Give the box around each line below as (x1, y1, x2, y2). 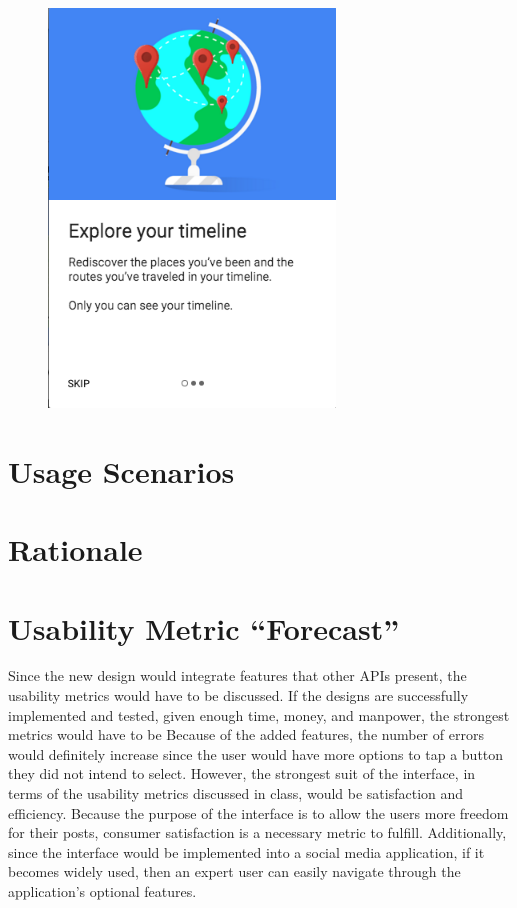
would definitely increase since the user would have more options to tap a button (8, 743, 504, 764)
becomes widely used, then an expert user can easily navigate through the (8, 861, 461, 882)
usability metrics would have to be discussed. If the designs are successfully (8, 685, 469, 706)
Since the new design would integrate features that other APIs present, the (8, 665, 467, 686)
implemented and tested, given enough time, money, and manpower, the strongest (8, 704, 510, 725)
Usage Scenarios (8, 450, 235, 491)
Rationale (8, 529, 143, 570)
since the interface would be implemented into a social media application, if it (8, 841, 485, 862)
